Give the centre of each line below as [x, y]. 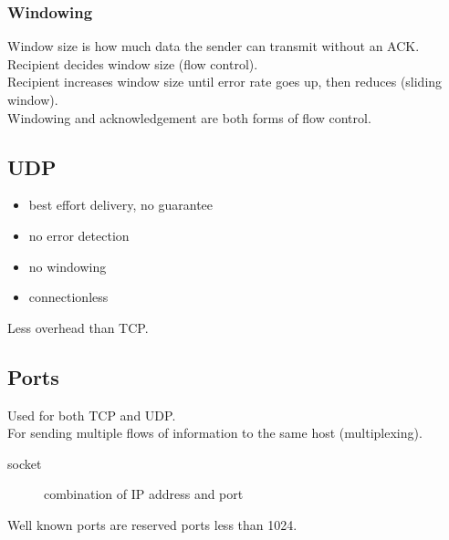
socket [25, 463]
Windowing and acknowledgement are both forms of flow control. [189, 117]
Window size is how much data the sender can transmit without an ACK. [214, 46]
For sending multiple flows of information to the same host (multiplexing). [215, 433]
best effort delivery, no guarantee [121, 205]
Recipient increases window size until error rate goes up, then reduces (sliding [225, 82]
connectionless [68, 297]
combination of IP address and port [144, 494]
